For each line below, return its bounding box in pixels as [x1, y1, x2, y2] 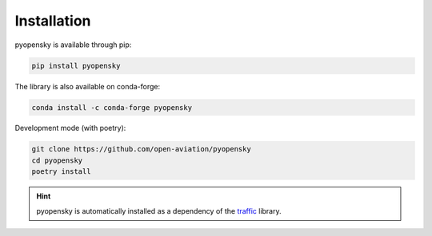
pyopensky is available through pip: [14, 40, 132, 49]
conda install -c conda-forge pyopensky [31, 103, 192, 112]
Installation [14, 12, 91, 29]
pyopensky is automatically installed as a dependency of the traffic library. [36, 206, 282, 215]
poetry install [31, 167, 91, 176]
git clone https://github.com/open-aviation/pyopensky [31, 144, 251, 154]
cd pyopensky [31, 155, 83, 165]
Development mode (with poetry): [14, 124, 126, 133]
